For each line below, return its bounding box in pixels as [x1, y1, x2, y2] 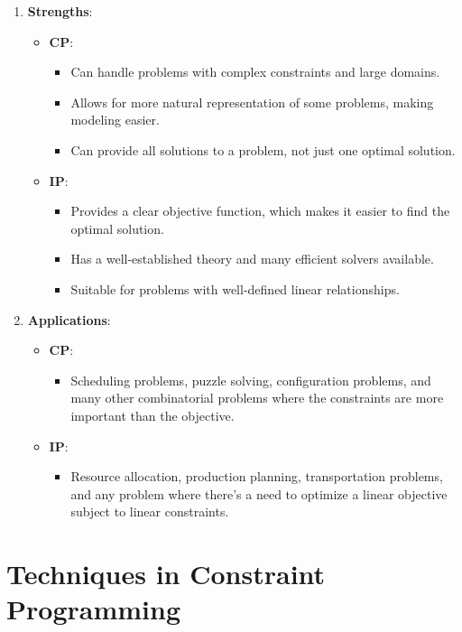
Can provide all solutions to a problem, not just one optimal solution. [70, 140, 456, 159]
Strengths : [27, 2, 93, 20]
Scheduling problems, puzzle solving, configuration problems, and [70, 370, 431, 389]
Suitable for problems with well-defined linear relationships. [70, 279, 400, 298]
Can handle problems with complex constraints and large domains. [70, 62, 440, 81]
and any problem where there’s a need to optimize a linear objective [70, 484, 448, 503]
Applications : [27, 310, 111, 329]
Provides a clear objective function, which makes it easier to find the [70, 201, 450, 220]
